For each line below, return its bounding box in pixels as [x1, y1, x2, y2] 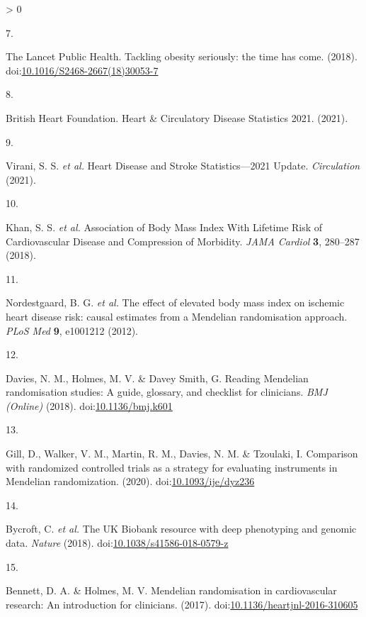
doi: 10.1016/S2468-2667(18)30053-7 [6, 62, 159, 77]
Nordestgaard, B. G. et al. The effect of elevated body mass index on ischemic [6, 295, 345, 310]
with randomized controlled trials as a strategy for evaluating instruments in [6, 460, 338, 474]
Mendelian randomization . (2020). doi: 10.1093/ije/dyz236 [6, 474, 255, 489]
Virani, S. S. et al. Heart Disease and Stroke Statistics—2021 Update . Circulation [6, 158, 360, 173]
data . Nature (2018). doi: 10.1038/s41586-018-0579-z [6, 535, 229, 550]
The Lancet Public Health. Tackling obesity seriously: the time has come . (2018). [6, 49, 358, 64]
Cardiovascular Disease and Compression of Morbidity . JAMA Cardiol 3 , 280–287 [6, 233, 360, 248]
